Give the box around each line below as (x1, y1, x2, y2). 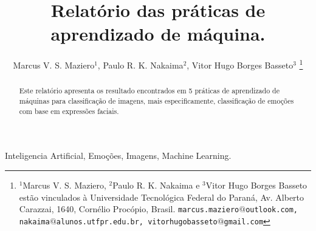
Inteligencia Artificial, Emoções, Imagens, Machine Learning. (5, 149, 232, 162)
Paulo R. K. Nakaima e (112, 178, 200, 191)
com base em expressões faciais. (19, 105, 119, 116)
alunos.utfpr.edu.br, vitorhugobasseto (56, 217, 218, 226)
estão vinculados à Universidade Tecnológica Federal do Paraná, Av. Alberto (19, 190, 304, 203)
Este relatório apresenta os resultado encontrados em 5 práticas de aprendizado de (19, 85, 280, 96)
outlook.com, (246, 206, 298, 215)
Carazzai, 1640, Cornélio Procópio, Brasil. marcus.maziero (19, 203, 239, 215)
